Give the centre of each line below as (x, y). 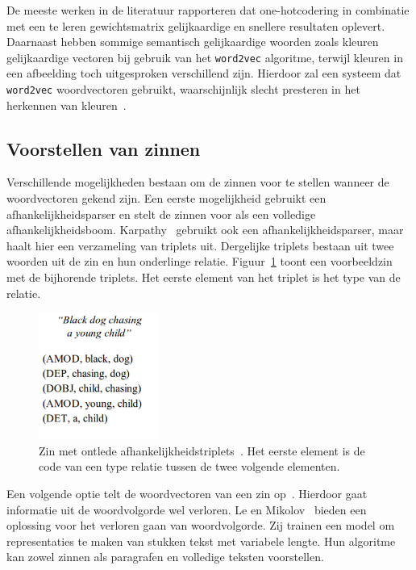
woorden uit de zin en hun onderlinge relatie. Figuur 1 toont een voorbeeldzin (200, 261)
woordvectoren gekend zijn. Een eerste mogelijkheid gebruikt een (166, 198)
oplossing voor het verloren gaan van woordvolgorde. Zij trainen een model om (201, 525)
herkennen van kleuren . (67, 105)
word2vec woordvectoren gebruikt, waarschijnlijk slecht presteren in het (183, 89)
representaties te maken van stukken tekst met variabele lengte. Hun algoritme (201, 541)
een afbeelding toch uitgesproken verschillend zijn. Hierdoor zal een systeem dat (204, 73)
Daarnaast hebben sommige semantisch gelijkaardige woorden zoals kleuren (193, 42)
